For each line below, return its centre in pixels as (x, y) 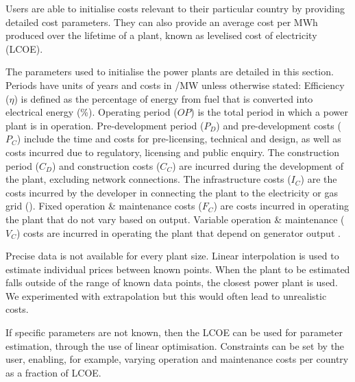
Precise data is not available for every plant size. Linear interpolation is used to (172, 256)
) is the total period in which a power (269, 112)
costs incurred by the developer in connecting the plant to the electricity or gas (172, 192)
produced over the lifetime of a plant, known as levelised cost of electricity (161, 35)
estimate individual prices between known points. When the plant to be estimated (178, 269)
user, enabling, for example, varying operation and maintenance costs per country (177, 359)
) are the (319, 179)
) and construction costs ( (106, 165)
